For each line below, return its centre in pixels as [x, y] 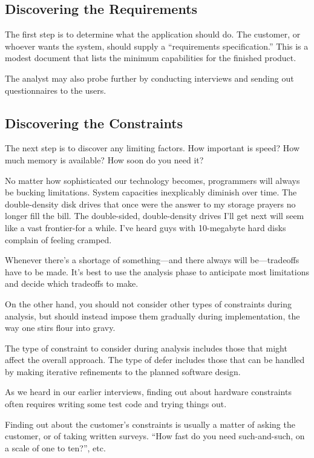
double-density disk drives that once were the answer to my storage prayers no [150, 204]
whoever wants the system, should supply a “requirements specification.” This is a [157, 46]
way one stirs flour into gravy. [60, 328]
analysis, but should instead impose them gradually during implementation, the [152, 316]
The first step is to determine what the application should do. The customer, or [153, 34]
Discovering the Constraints [94, 123]
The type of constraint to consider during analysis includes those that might [146, 348]
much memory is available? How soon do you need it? [104, 159]
